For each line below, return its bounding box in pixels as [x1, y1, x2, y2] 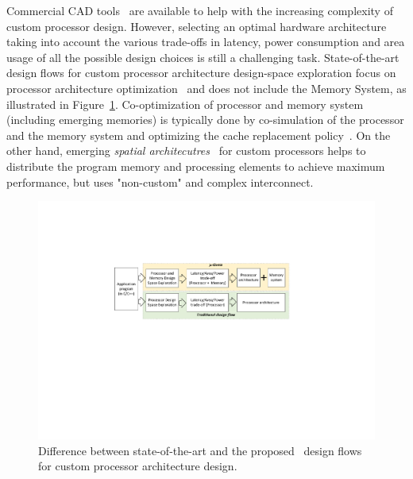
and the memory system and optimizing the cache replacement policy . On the [6, 126, 391, 143]
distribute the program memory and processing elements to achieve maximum [6, 157, 385, 174]
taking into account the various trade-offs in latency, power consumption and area [6, 33, 405, 50]
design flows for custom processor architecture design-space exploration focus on [6, 64, 396, 81]
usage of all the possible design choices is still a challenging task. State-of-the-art [6, 48, 399, 65]
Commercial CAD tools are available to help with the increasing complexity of [6, 2, 393, 18]
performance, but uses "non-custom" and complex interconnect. [6, 173, 314, 190]
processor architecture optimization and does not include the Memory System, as [6, 79, 407, 96]
